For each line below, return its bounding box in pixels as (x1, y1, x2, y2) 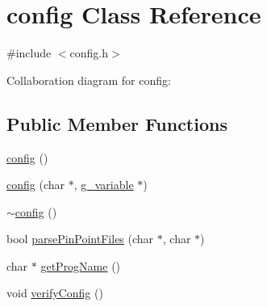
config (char (6, 176, 65, 193)
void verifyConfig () (6, 284, 103, 301)
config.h (69, 44, 109, 61)
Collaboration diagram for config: (6, 71, 171, 88)
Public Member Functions (6, 111, 227, 136)
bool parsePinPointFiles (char (6, 230, 154, 247)
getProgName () (40, 257, 121, 274)
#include (6, 44, 52, 61)
